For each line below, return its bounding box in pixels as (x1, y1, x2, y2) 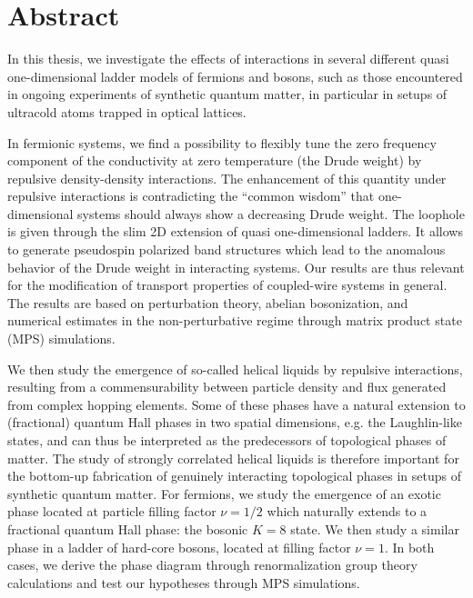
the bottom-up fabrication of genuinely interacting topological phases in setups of (7, 466, 461, 485)
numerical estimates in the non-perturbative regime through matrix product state (7, 311, 462, 330)
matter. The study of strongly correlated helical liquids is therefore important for (7, 448, 459, 467)
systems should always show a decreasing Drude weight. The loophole (77, 204, 465, 223)
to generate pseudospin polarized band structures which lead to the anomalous (7, 240, 446, 259)
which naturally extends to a (267, 502, 428, 521)
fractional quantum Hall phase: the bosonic (7, 519, 248, 538)
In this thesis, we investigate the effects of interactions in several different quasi (7, 49, 449, 68)
